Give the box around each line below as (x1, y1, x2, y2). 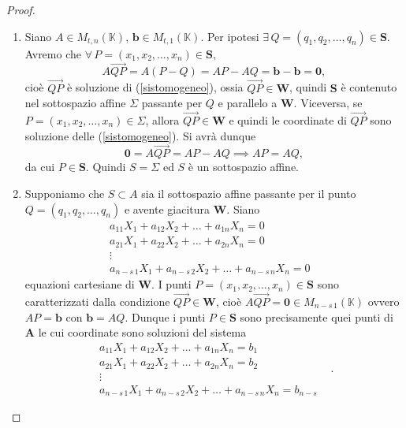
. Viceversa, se (293, 95, 363, 111)
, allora (145, 112, 180, 128)
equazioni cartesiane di (24, 276, 135, 292)
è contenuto (341, 79, 397, 95)
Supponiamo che (24, 185, 105, 202)
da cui (24, 158, 55, 175)
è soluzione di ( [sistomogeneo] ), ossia (66, 79, 244, 95)
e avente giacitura (124, 200, 210, 217)
